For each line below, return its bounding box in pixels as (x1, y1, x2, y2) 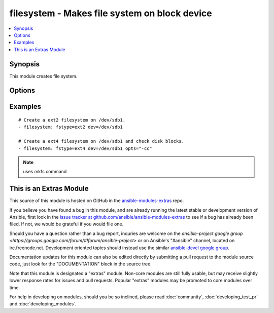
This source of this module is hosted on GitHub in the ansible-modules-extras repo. (9, 198, 184, 204)
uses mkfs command (23, 169, 67, 175)
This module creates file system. (9, 73, 78, 79)
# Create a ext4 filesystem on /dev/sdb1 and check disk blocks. (18, 138, 185, 144)
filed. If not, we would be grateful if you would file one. (9, 221, 124, 227)
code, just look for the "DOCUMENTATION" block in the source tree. (9, 261, 152, 267)
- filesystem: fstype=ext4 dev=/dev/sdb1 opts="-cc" (18, 145, 152, 151)
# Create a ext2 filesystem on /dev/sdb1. (18, 117, 126, 123)
